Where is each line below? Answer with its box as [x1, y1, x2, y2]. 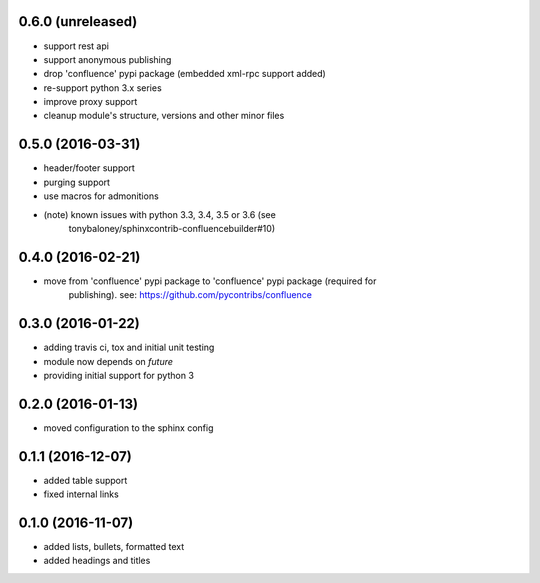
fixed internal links [43, 488, 119, 500]
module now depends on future [43, 355, 174, 367]
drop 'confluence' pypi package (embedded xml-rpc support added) [43, 68, 327, 80]
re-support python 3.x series [43, 81, 162, 94]
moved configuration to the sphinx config [43, 421, 214, 434]
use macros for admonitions [43, 190, 159, 202]
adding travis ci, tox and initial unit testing [43, 341, 215, 354]
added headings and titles [43, 555, 151, 567]
